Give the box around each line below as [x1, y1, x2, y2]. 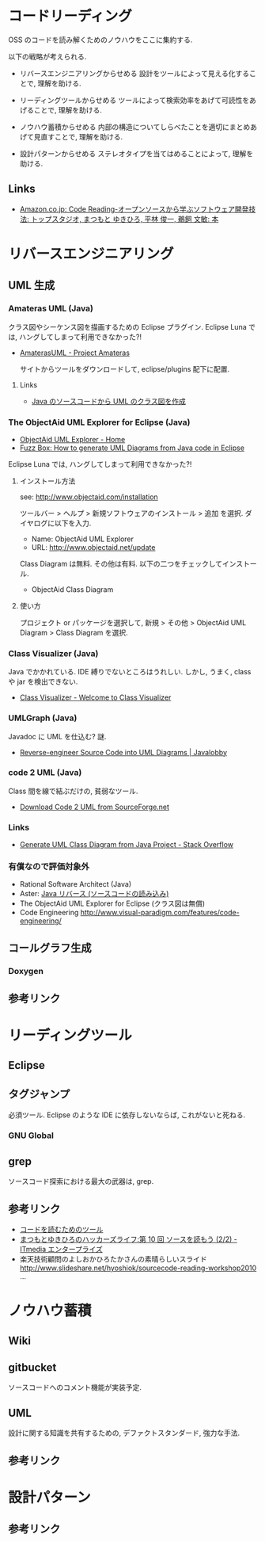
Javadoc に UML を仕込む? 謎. [8, 731, 107, 741]
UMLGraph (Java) [8, 712, 78, 723]
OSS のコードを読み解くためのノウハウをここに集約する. [8, 35, 193, 44]
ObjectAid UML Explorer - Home [19, 434, 126, 444]
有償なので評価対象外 [8, 861, 89, 872]
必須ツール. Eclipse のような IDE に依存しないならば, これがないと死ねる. [8, 1110, 246, 1120]
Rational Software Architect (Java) [19, 880, 132, 889]
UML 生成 [8, 279, 55, 292]
